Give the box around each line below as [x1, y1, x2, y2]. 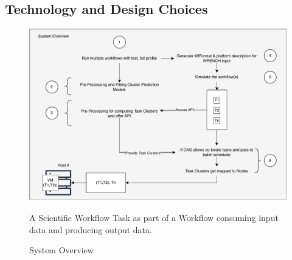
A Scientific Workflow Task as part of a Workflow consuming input [29, 211, 279, 224]
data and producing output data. [29, 223, 152, 236]
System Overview [29, 244, 94, 256]
